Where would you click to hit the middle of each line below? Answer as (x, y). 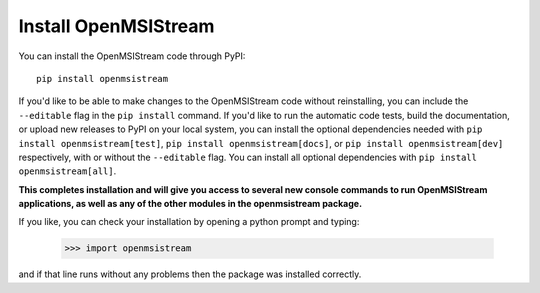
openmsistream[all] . (67, 171)
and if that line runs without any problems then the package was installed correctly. (190, 274)
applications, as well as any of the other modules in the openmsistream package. (190, 204)
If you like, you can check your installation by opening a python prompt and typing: (189, 222)
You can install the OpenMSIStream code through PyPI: (132, 56)
